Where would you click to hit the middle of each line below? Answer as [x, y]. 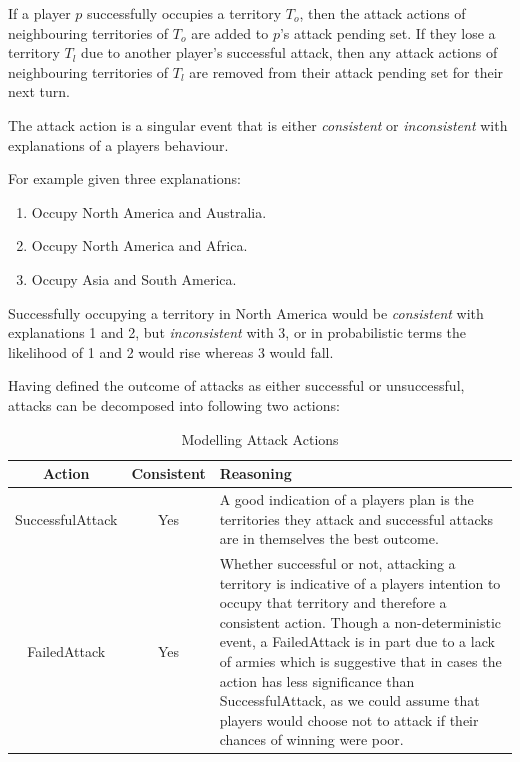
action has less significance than [317, 680]
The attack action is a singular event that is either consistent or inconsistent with [258, 124]
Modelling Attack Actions [260, 438]
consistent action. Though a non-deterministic [360, 621]
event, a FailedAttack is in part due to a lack [357, 641]
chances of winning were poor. [311, 739]
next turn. [39, 91]
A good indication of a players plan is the [346, 498]
